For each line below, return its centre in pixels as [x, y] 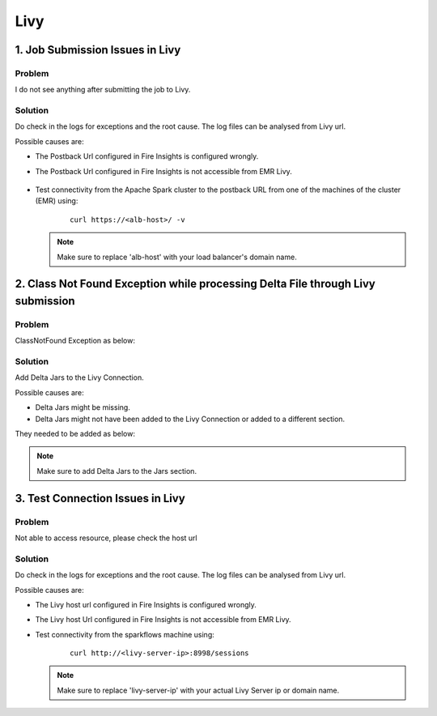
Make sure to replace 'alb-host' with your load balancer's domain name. [177, 257]
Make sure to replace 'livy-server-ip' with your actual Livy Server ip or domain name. [198, 690]
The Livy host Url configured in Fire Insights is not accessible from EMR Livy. [163, 620]
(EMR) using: [57, 201]
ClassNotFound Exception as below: [75, 341]
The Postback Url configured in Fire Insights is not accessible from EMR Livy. [164, 171]
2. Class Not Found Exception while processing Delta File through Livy [195, 284]
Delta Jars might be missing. [83, 407]
